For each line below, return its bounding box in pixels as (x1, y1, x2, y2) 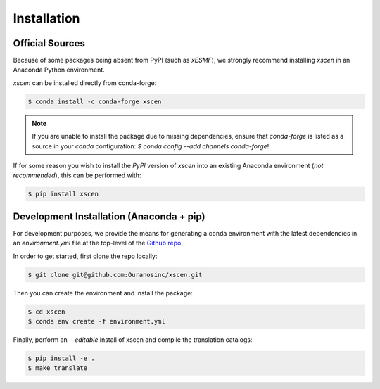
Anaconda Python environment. (13, 65, 105, 74)
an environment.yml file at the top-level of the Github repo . (13, 239, 183, 248)
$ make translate (27, 364, 88, 372)
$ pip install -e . (27, 354, 95, 362)
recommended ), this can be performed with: (13, 171, 141, 179)
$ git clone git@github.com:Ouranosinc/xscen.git (27, 271, 203, 279)
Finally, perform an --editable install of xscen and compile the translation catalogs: (13, 335, 253, 344)
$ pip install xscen (27, 190, 99, 198)
